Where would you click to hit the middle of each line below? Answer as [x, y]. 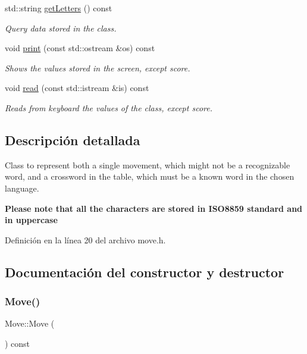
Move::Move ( [30, 323]
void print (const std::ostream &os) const [80, 48]
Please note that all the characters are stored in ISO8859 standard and [154, 208]
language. [22, 188]
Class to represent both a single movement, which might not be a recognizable [148, 165]
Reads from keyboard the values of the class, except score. [109, 107]
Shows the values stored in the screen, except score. [98, 68]
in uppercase [31, 220]
